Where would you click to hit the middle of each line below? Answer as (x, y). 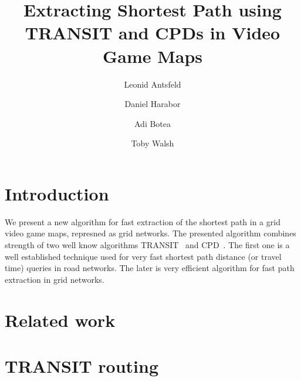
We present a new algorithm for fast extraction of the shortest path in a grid (143, 221)
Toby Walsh (153, 143)
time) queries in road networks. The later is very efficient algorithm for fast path (150, 268)
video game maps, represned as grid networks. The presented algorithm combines (150, 233)
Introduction (57, 193)
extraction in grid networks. (55, 279)
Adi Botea (153, 123)
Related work (60, 320)
